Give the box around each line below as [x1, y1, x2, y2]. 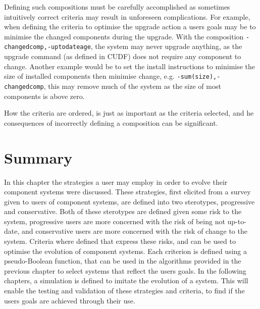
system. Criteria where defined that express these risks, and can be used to [4, 236, 236, 246]
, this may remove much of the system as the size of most [43, 80, 221, 91]
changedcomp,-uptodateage [4, 43, 91, 51]
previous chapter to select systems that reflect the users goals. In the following [4, 265, 246, 276]
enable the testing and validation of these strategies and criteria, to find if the [4, 285, 245, 296]
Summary [4, 147, 73, 168]
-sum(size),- [177, 73, 221, 81]
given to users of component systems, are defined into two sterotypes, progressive [4, 196, 255, 207]
